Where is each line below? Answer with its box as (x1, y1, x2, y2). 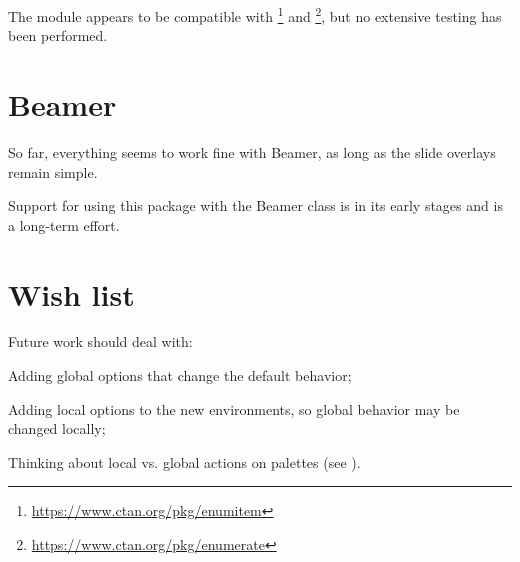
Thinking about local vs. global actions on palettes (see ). (8, 451, 361, 472)
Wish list (8, 273, 135, 314)
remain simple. (8, 161, 98, 182)
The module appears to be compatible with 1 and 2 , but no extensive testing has (8, 3, 502, 26)
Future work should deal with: (8, 331, 193, 352)
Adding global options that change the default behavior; (8, 365, 352, 386)
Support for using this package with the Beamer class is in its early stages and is (8, 195, 503, 216)
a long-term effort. (8, 214, 120, 235)
